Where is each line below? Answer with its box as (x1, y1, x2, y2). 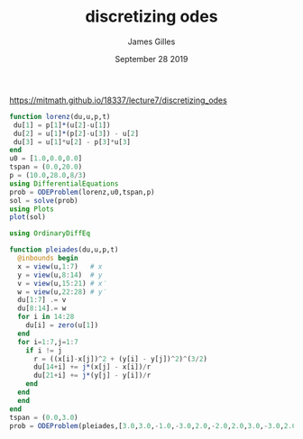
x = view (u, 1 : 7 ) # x (17, 261, 103, 271)
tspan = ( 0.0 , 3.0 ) (9, 413, 78, 422)
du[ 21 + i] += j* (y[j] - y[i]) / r (32, 371, 151, 380)
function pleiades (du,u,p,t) (9, 245, 119, 254)
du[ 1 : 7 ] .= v (17, 296, 67, 305)
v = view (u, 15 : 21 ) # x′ (17, 279, 106, 288)
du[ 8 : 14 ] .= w (17, 304, 67, 313)
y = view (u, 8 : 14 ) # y (17, 270, 103, 279)
